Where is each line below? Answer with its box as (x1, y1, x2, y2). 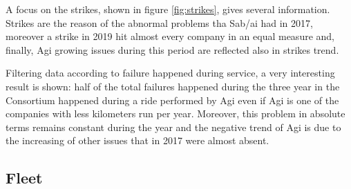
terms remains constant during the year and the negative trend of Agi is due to (6, 119, 341, 134)
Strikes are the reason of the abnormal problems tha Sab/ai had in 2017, (6, 15, 313, 30)
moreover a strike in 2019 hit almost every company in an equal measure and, (6, 29, 334, 43)
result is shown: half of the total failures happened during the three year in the (6, 79, 340, 93)
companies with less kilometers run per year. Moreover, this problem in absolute (6, 106, 345, 121)
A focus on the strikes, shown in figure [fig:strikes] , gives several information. (6, 2, 330, 16)
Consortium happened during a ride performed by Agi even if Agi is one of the (6, 92, 339, 107)
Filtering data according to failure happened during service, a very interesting (6, 66, 335, 80)
